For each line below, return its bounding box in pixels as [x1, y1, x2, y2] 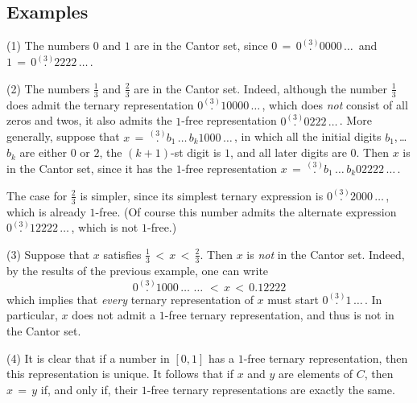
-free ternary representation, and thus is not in [164, 306, 394, 323]
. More [339, 112, 372, 129]
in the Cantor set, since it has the [6, 159, 172, 176]
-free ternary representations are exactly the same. [147, 380, 395, 397]
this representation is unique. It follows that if [6, 365, 233, 382]
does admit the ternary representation [6, 96, 194, 113]
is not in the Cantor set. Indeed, [246, 245, 405, 262]
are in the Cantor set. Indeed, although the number [134, 80, 388, 97]
